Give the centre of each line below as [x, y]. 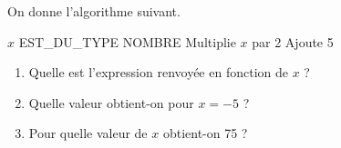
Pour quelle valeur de [88, 133]
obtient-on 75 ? [205, 133]
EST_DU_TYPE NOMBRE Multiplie [127, 41]
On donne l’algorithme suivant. [94, 11]
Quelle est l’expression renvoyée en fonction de [158, 72]
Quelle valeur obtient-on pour [111, 102]
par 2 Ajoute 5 [293, 41]
